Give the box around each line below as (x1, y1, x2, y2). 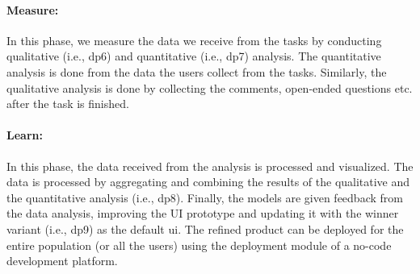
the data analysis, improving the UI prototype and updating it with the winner (6, 205, 399, 222)
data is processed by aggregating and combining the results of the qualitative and (6, 173, 410, 190)
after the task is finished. (6, 95, 129, 112)
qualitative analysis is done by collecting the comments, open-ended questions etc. (6, 79, 413, 96)
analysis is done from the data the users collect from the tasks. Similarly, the (6, 63, 387, 80)
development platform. (6, 252, 118, 269)
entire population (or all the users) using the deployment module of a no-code (6, 236, 392, 253)
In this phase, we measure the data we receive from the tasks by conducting (6, 31, 382, 48)
